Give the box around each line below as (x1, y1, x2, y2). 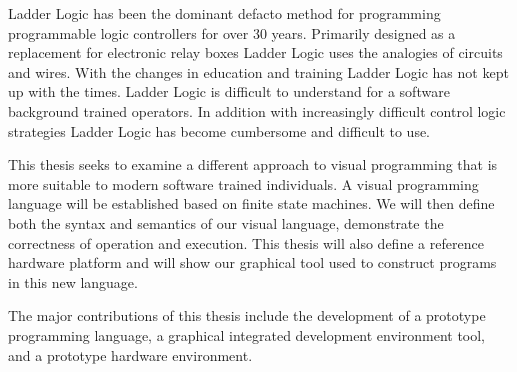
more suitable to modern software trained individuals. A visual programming (8, 173, 479, 194)
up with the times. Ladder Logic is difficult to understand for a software (8, 81, 450, 102)
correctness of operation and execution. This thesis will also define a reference (8, 232, 484, 253)
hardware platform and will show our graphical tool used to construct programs (8, 252, 497, 273)
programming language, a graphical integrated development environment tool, (8, 324, 486, 345)
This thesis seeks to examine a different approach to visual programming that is (8, 154, 498, 175)
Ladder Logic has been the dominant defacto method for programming (8, 3, 441, 23)
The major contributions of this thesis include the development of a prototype (8, 305, 486, 326)
